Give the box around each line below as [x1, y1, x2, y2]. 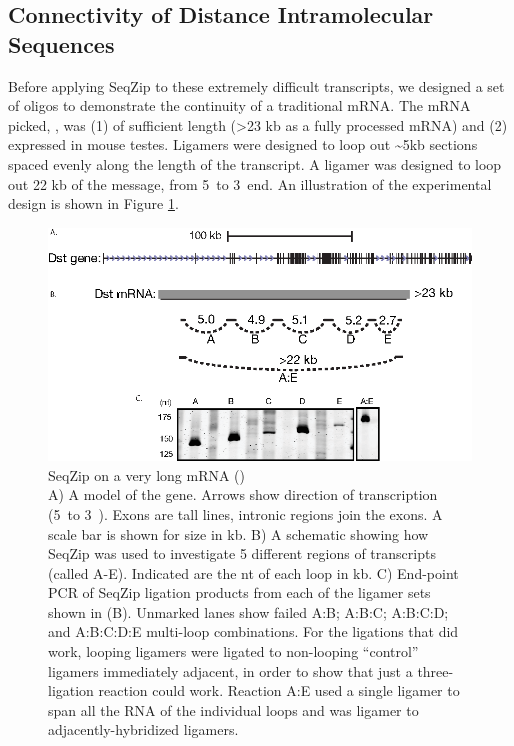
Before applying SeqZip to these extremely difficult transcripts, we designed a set [8, 75, 505, 96]
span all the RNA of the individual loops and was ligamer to [48, 699, 419, 720]
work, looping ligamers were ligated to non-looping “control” [48, 641, 419, 662]
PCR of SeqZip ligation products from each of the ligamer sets [48, 582, 431, 603]
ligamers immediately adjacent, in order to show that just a [48, 660, 413, 681]
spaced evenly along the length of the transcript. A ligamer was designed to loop [8, 153, 502, 174]
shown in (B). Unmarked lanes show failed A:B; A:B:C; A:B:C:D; [48, 601, 449, 622]
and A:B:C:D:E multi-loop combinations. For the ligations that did [48, 621, 459, 642]
